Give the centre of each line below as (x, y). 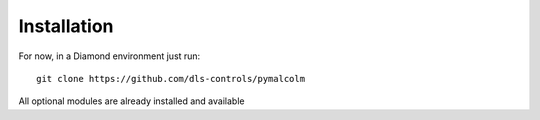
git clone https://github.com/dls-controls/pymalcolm (170, 78)
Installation (66, 26)
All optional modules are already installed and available (131, 101)
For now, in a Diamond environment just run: (109, 56)
